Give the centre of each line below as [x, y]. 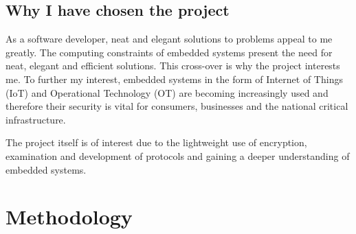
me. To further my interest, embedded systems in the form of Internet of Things [174, 79]
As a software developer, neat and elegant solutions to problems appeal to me [169, 39]
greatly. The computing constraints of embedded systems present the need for [169, 52]
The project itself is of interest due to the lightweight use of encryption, [156, 142]
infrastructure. [36, 119]
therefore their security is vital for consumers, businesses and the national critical [177, 106]
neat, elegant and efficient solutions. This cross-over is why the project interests [173, 66]
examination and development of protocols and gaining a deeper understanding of [178, 155]
